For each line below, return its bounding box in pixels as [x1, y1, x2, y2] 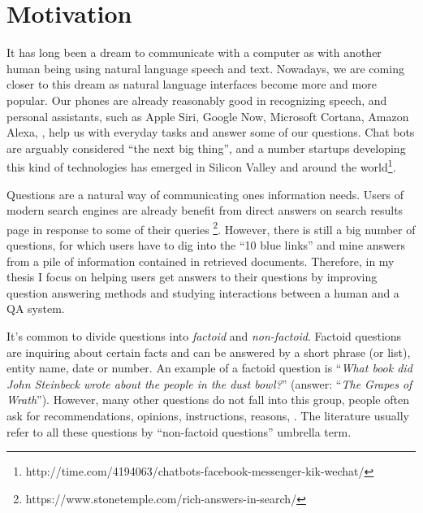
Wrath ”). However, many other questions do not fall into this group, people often [6, 391, 409, 408]
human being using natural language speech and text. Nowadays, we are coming [6, 59, 404, 76]
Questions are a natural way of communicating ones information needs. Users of [6, 185, 404, 202]
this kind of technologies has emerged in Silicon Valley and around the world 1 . [6, 156, 396, 175]
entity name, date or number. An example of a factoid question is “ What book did [6, 359, 412, 376]
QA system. [6, 300, 65, 317]
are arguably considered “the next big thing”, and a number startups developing [6, 139, 406, 156]
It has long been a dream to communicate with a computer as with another [6, 44, 382, 61]
